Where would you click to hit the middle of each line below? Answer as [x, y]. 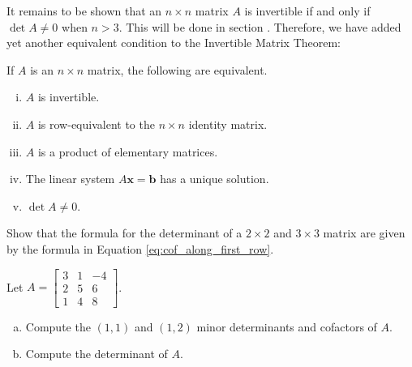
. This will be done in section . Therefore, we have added [260, 26]
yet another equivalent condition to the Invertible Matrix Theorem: [174, 43]
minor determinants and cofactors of [287, 326]
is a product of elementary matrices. [128, 151]
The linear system [70, 179]
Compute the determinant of [97, 354]
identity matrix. [228, 124]
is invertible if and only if [307, 11]
